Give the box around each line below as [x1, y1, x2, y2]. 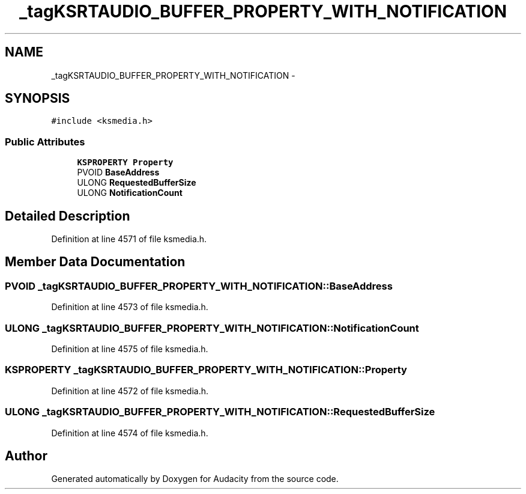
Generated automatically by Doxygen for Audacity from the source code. [51, 474, 339, 484]
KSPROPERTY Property [77, 157, 174, 168]
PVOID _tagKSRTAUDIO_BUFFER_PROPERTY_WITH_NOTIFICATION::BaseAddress [5, 279, 393, 292]
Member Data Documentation [5, 254, 186, 270]
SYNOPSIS [5, 91, 70, 106]
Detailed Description [5, 208, 130, 224]
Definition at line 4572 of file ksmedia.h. [51, 385, 208, 396]
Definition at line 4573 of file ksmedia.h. [51, 302, 208, 313]
